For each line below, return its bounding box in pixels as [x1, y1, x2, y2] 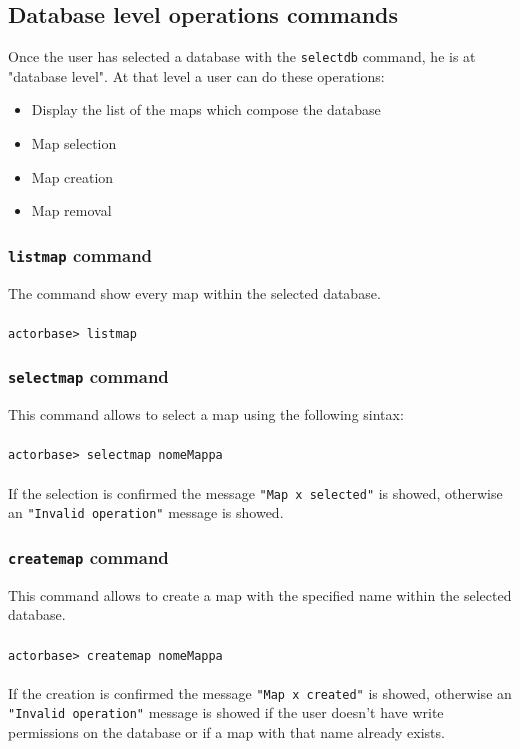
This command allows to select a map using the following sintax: [8, 404, 404, 425]
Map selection [31, 133, 117, 154]
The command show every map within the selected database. [8, 282, 381, 303]
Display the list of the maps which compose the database [31, 99, 381, 120]
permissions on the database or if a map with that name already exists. [8, 722, 445, 743]
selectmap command [8, 364, 169, 389]
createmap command [8, 544, 169, 569]
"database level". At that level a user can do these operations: [8, 65, 385, 86]
